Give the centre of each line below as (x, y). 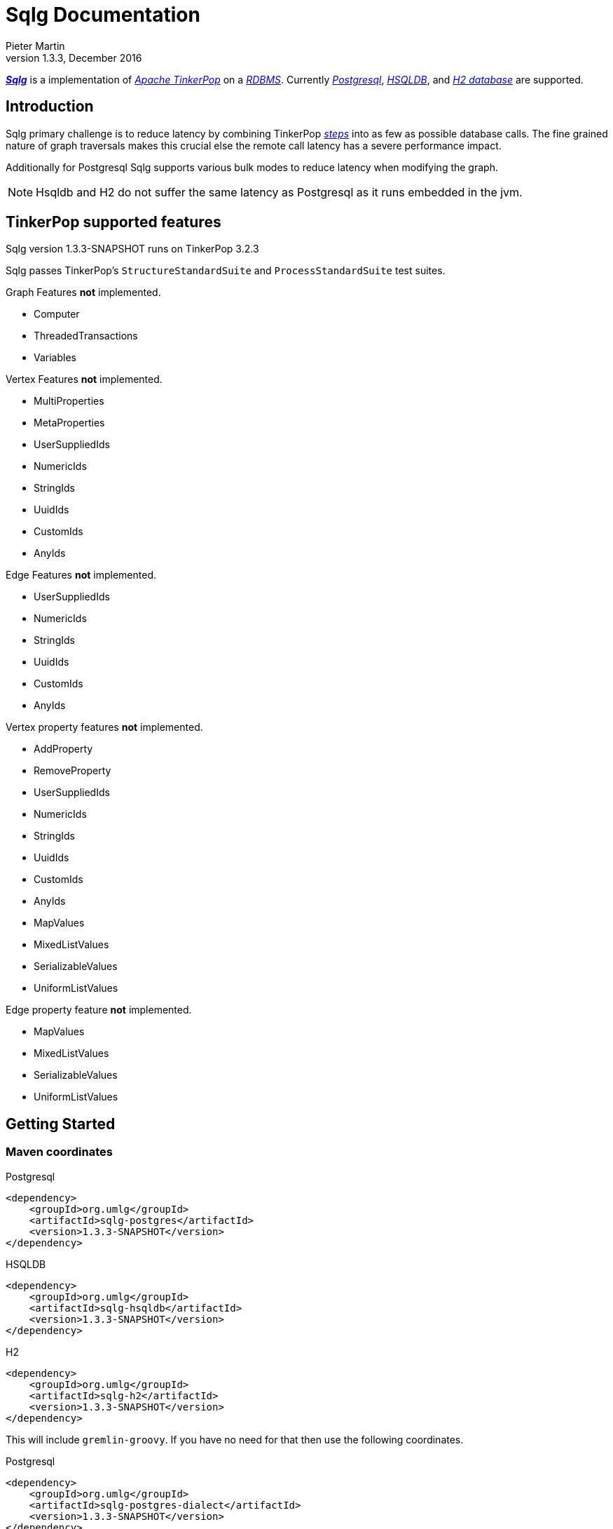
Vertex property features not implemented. (104, 727)
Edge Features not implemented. (81, 575)
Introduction (50, 107)
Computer (57, 314)
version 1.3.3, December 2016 (74, 58)
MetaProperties (69, 423)
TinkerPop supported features (113, 222)
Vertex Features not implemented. (84, 379)
